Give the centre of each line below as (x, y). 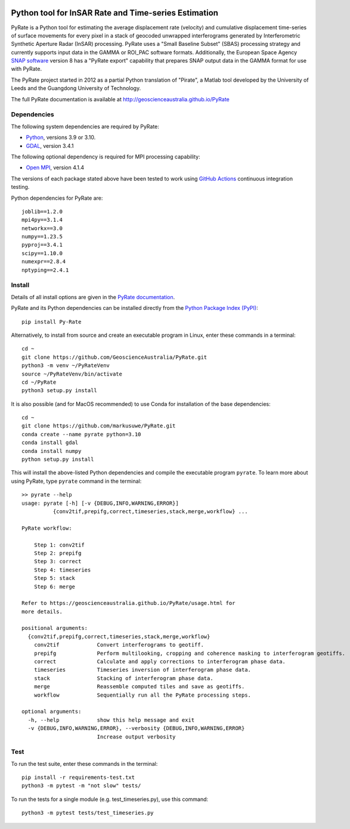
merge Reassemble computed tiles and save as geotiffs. (139, 687)
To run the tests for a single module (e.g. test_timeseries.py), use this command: (110, 799)
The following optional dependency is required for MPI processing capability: (106, 156)
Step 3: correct (58, 561)
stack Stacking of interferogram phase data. (124, 678)
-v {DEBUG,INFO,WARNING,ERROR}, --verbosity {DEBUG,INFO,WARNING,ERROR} (136, 728)
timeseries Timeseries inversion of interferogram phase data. (143, 670)
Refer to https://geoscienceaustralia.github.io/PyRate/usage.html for (128, 603)
